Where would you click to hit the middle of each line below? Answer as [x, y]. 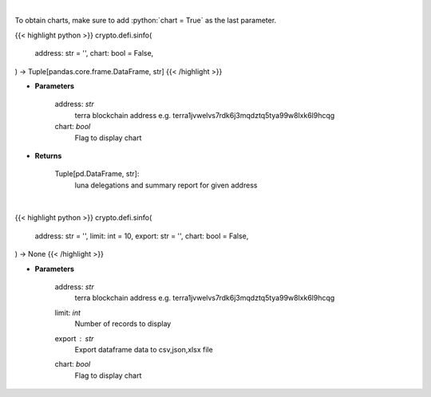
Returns [48, 155]
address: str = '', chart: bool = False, [94, 53]
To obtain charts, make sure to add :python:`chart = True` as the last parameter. [146, 21]
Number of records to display [123, 324]
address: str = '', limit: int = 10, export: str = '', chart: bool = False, [142, 236]
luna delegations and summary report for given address [166, 185]
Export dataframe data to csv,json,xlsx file [144, 349]
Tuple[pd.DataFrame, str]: [97, 174]
